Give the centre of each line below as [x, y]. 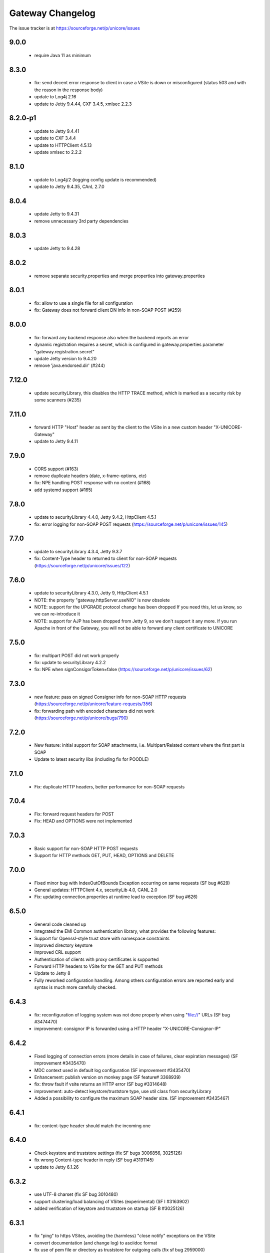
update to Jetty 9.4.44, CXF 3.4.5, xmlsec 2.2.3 [83, 104]
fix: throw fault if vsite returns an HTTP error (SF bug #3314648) [100, 1084]
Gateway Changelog [52, 13]
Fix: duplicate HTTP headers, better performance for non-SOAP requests [109, 786]
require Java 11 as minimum [62, 55]
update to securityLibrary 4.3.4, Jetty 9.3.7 [78, 552]
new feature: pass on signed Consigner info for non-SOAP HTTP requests [110, 697]
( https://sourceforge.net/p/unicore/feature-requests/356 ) [93, 704]
